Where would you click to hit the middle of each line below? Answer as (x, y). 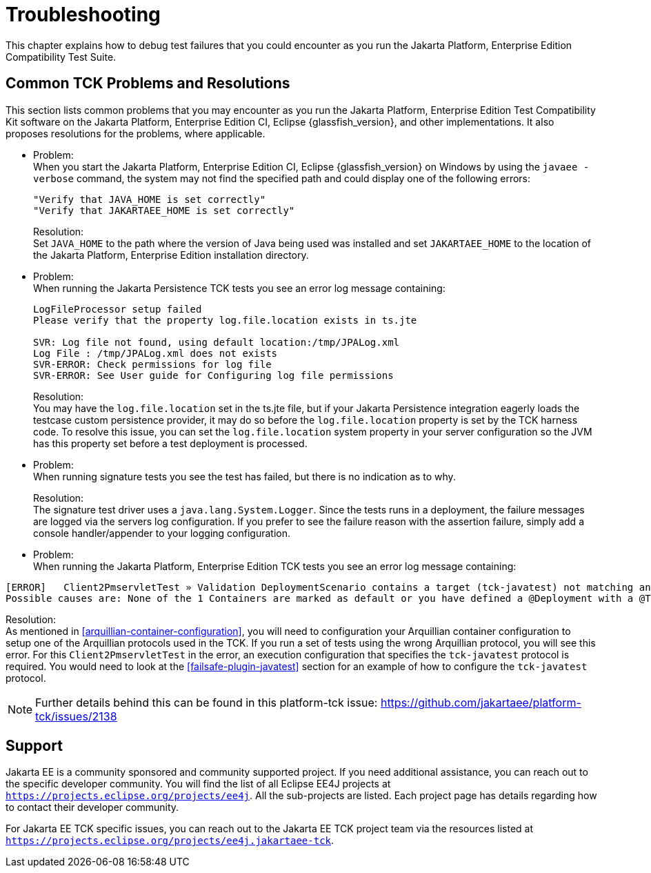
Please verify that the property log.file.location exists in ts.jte (225, 320)
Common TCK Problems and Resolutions (148, 84)
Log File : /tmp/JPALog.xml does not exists (156, 353)
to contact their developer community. (92, 807)
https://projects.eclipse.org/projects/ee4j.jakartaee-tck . (170, 841)
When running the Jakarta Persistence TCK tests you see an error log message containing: (239, 288)
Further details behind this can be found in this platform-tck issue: (207, 702)
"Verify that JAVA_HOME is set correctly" (150, 199)
